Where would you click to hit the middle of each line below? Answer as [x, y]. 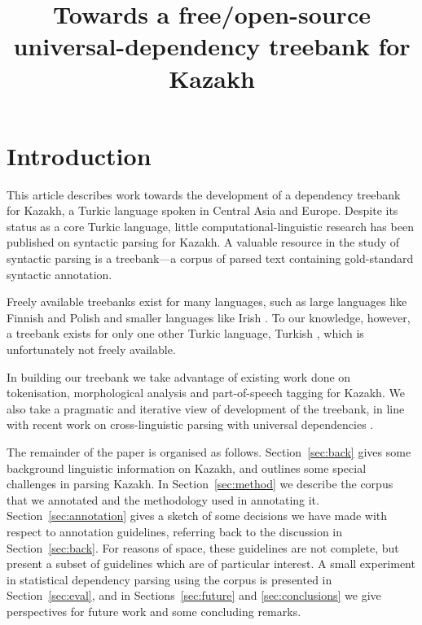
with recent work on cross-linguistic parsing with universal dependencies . [190, 424]
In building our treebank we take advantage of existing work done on [179, 376]
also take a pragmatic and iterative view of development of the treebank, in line [206, 408]
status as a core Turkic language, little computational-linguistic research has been [210, 226]
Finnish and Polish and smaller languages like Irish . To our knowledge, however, [209, 317]
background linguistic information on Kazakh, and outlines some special [187, 468]
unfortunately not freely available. [91, 350]
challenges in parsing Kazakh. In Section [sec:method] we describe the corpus [200, 484]
